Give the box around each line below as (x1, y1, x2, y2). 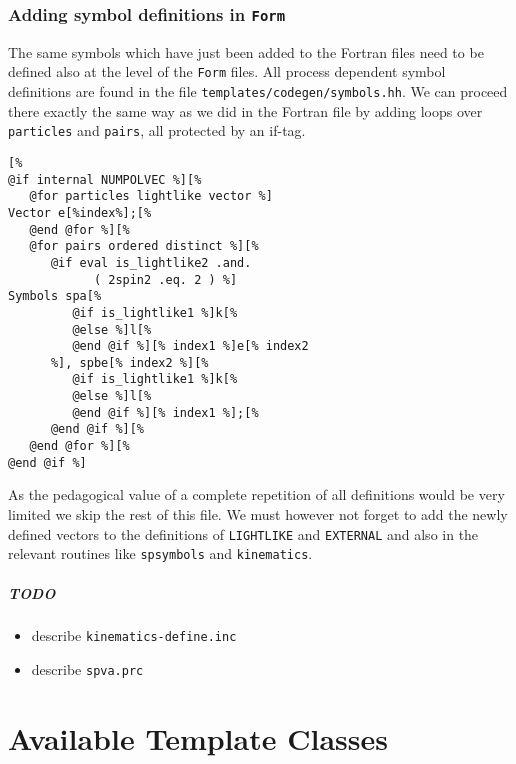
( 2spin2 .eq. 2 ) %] (93, 272, 238, 287)
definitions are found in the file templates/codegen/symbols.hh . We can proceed (8, 81, 508, 102)
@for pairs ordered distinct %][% (29, 239, 259, 254)
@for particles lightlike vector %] (29, 189, 273, 204)
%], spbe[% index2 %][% (50, 355, 209, 370)
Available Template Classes (8, 717, 388, 758)
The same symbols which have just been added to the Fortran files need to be (8, 41, 484, 62)
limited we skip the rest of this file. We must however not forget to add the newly (8, 504, 508, 524)
